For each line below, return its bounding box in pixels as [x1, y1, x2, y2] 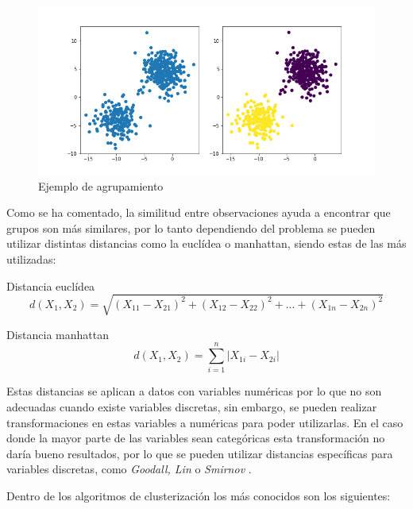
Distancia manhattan [6, 326, 110, 342]
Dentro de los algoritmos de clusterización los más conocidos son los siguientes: [6, 487, 391, 503]
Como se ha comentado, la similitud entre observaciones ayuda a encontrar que [6, 204, 391, 221]
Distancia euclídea [6, 277, 95, 294]
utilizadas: [6, 250, 56, 267]
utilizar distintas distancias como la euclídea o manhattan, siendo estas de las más [6, 235, 407, 252]
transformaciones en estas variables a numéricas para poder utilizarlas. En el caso [6, 414, 403, 430]
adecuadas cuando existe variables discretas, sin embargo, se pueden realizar [6, 399, 377, 415]
